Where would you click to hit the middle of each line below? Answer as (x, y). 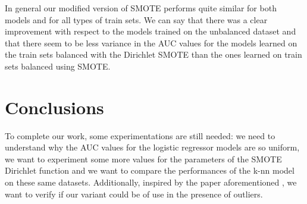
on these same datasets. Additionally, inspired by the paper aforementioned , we (151, 182)
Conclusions (54, 107)
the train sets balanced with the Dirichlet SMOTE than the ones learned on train (153, 54)
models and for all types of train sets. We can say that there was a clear (136, 19)
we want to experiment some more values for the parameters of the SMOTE (143, 159)
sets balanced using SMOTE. (58, 66)
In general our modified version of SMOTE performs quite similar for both (141, 8)
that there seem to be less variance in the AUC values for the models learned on (151, 43)
